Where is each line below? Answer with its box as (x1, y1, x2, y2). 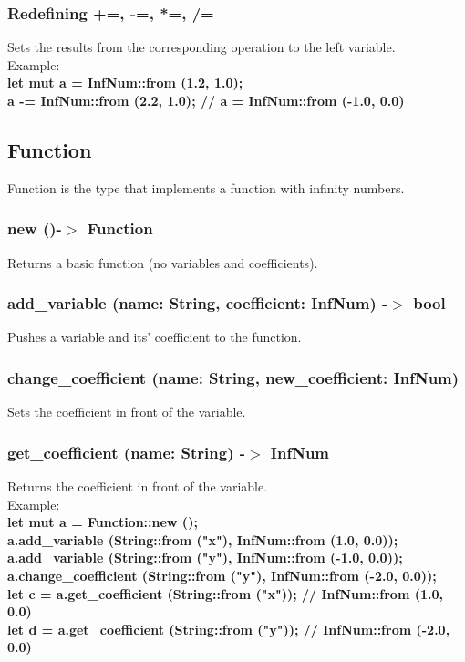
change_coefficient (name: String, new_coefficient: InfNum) (7, 366, 460, 388)
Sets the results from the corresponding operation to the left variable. (7, 37, 396, 57)
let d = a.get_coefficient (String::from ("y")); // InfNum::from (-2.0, (7, 619, 450, 638)
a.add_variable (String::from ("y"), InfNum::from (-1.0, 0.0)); (7, 548, 403, 567)
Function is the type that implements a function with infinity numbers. (7, 178, 405, 197)
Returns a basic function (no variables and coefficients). (7, 253, 318, 272)
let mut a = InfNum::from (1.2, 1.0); (7, 73, 243, 92)
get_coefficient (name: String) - (7, 440, 245, 463)
